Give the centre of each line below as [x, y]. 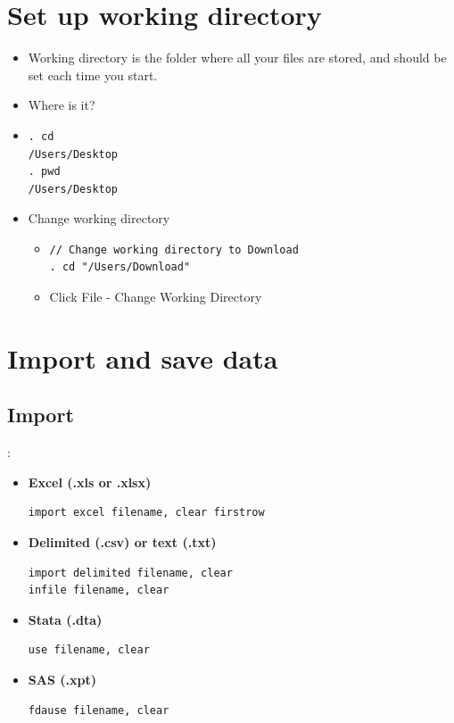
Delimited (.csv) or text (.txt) [122, 542]
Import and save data [143, 357]
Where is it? [62, 105]
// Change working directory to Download [174, 249]
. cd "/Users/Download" [120, 267]
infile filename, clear [99, 590]
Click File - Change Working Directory [156, 297]
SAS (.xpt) [62, 679]
